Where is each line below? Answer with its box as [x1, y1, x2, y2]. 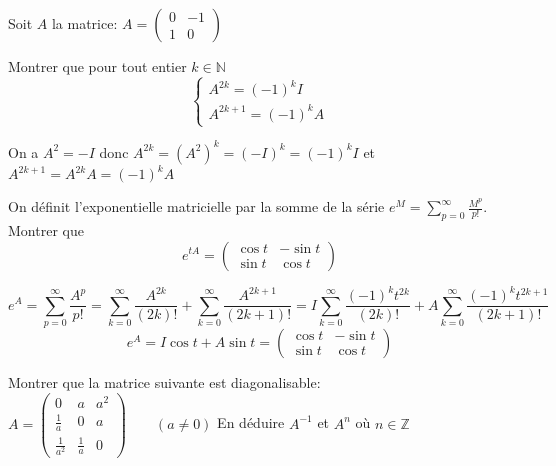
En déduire [217, 412, 285, 433]
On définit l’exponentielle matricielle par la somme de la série [8, 196, 385, 217]
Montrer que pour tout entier [8, 56, 187, 76]
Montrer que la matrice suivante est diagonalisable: [8, 371, 321, 392]
